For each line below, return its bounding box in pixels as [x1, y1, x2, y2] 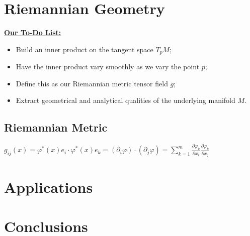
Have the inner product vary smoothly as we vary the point [16, 61, 200, 72]
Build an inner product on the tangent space [16, 44, 153, 54]
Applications [4, 176, 93, 197]
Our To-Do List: [4, 27, 61, 38]
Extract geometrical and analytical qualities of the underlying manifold [16, 95, 235, 105]
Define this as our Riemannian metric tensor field [16, 78, 168, 88]
